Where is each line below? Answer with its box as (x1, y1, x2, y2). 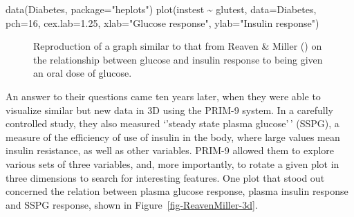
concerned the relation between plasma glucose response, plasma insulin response (6, 184, 348, 198)
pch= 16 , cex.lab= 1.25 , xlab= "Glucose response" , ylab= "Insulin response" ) (6, 15, 319, 30)
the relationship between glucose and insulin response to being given (33, 52, 323, 66)
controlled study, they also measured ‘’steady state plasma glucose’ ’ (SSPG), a (6, 116, 339, 131)
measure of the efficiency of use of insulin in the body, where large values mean (6, 129, 340, 144)
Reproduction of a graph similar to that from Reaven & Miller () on (33, 39, 322, 53)
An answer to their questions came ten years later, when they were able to (6, 88, 321, 103)
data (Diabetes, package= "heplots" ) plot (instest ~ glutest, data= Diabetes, (6, 2, 317, 16)
